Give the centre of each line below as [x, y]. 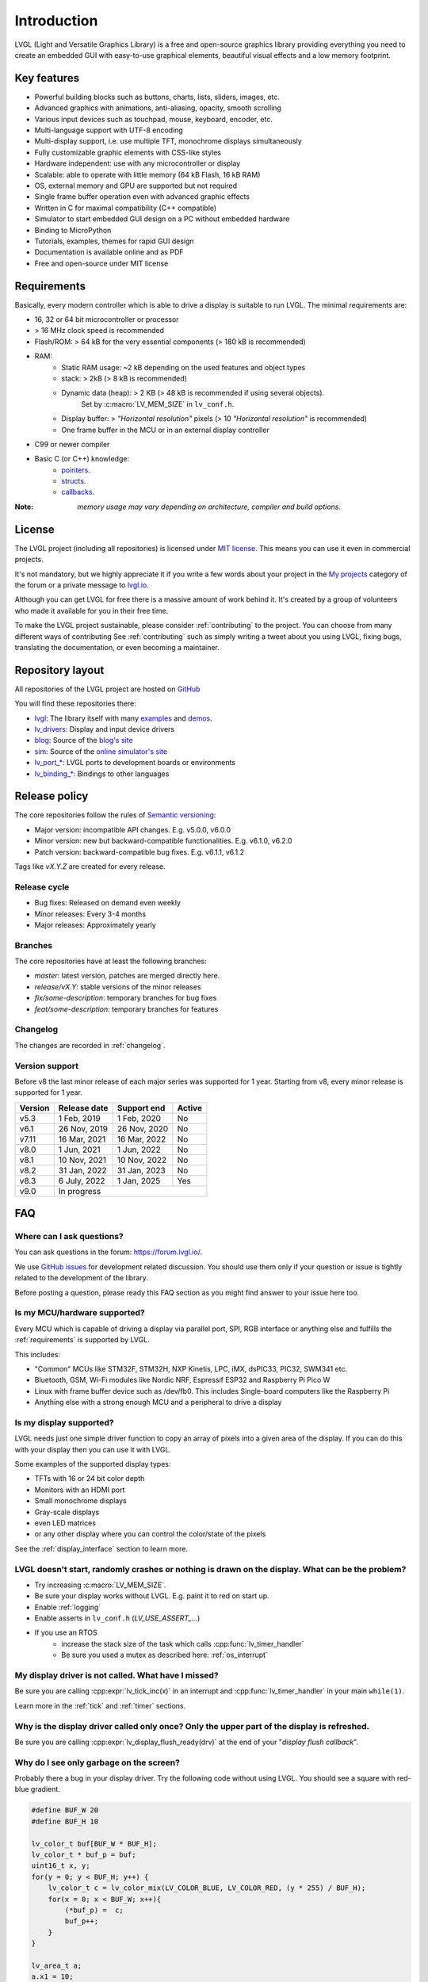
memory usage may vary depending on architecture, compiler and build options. [209, 507]
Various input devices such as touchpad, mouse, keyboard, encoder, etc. [154, 119]
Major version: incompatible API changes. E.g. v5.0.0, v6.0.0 [133, 829]
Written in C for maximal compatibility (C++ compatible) [126, 208]
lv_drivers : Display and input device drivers [104, 729]
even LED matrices [65, 1523]
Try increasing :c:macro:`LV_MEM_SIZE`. [100, 1585]
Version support [47, 1066]
